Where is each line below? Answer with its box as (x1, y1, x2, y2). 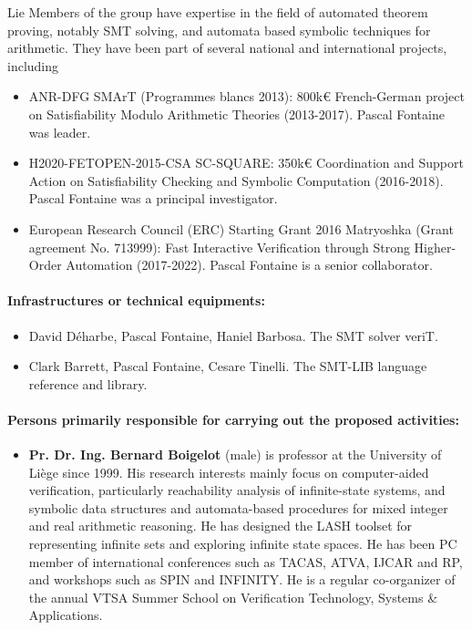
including (7, 56, 59, 75)
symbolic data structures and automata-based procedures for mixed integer (28, 498, 448, 517)
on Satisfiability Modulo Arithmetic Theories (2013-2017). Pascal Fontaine (28, 104, 445, 123)
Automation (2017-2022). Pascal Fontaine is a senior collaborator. (66, 255, 433, 274)
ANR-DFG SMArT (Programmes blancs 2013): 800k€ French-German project (28, 87, 465, 106)
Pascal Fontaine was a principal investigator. (28, 189, 278, 208)
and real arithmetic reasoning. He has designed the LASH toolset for (28, 516, 413, 535)
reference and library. (28, 374, 148, 393)
